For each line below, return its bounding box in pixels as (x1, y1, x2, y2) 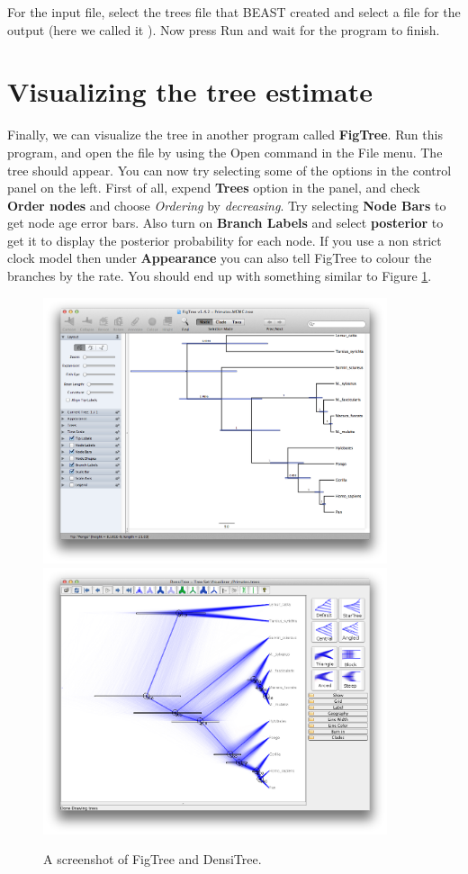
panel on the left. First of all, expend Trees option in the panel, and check (7, 178, 420, 197)
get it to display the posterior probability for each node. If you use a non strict (7, 230, 442, 249)
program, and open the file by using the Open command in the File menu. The (7, 142, 443, 161)
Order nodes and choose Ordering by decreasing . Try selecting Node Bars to (7, 195, 446, 214)
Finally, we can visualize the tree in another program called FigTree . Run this (7, 125, 443, 144)
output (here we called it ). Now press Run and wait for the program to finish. (7, 20, 440, 39)
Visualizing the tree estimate (7, 73, 373, 110)
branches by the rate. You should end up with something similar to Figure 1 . (7, 266, 432, 285)
